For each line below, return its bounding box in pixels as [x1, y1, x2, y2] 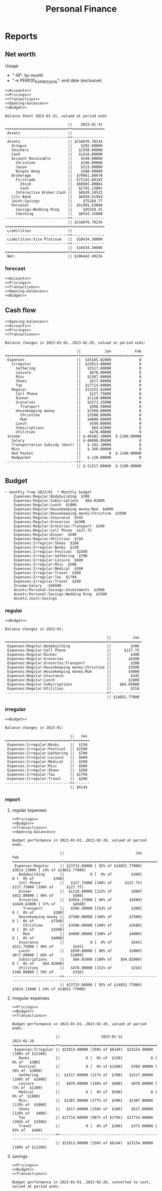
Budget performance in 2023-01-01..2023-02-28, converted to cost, [12, 1179, 151, 1185]
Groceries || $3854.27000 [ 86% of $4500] [18, 897, 143, 902]
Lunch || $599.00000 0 [15, 421, 142, 426]
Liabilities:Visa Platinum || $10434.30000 [7, 237, 103, 241]
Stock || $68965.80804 [20, 181, 103, 187]
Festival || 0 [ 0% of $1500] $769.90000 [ [18, 1064, 158, 1069]
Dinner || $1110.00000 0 [15, 395, 142, 400]
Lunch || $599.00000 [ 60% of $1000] [18, 948, 143, 953]
